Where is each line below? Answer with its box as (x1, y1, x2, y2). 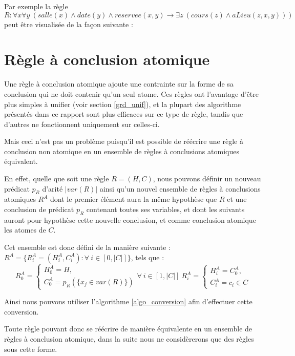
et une (227, 194, 247, 204)
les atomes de (4, 224, 46, 235)
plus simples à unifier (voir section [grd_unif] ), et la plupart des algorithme (4, 98, 241, 109)
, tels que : (131, 252, 164, 262)
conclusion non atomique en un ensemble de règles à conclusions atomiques (4, 145, 239, 156)
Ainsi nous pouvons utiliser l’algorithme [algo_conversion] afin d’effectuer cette (4, 296, 252, 307)
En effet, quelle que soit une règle (4, 173, 109, 184)
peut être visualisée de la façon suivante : (4, 18, 133, 29)
